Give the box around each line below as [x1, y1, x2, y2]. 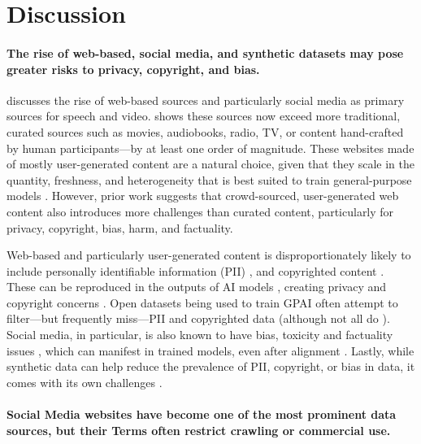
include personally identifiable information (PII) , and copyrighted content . [7, 262, 384, 279]
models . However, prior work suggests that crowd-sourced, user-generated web [7, 187, 399, 204]
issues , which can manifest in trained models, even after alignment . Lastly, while [7, 342, 414, 359]
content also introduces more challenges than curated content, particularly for [7, 202, 394, 220]
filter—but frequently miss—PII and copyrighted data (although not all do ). [7, 310, 390, 327]
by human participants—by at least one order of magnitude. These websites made [7, 139, 414, 156]
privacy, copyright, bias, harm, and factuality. [7, 219, 233, 236]
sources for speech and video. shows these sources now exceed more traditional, [7, 107, 401, 124]
